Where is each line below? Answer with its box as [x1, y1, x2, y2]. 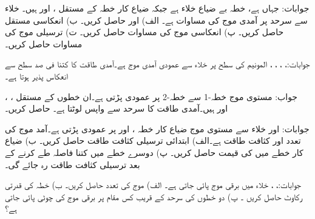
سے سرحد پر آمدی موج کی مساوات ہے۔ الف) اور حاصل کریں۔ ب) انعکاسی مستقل [5, 13, 308, 26]
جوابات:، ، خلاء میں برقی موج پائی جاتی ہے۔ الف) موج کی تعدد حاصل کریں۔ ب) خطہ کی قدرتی [5, 178, 302, 191]
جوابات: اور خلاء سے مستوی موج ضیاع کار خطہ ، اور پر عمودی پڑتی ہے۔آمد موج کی [5, 122, 310, 135]
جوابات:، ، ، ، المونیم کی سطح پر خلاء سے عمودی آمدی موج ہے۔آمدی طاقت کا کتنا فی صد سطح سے [5, 58, 310, 70]
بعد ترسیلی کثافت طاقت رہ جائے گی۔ [5, 158, 140, 170]
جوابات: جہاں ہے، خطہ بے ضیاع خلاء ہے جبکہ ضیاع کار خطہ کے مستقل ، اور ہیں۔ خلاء [5, 2, 310, 14]
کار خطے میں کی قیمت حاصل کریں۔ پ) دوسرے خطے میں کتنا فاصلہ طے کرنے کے [5, 146, 303, 158]
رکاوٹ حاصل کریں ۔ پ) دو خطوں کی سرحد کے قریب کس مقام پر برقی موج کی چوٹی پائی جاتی [5, 190, 303, 203]
